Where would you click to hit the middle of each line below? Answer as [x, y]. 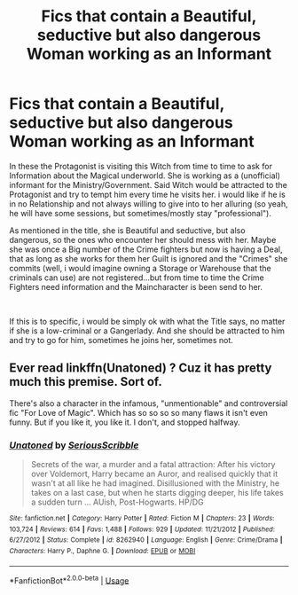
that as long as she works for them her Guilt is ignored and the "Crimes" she [149, 258]
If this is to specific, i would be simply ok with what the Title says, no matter [147, 321]
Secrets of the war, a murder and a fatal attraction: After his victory [153, 465]
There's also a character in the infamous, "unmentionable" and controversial [149, 403]
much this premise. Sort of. [86, 382]
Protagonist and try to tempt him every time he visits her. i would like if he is [147, 194]
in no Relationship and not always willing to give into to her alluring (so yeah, [149, 204]
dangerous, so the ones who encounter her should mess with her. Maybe [143, 239]
